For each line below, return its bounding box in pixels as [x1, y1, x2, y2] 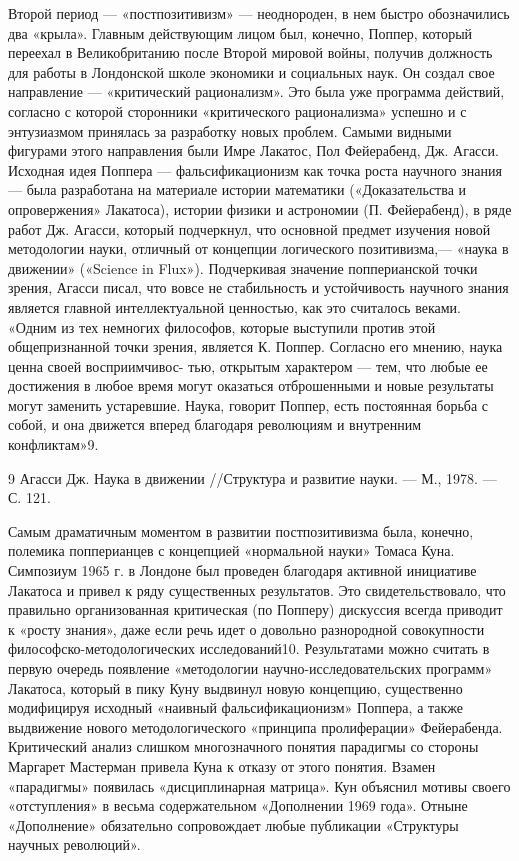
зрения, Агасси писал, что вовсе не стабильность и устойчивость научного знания [8, 277, 509, 298]
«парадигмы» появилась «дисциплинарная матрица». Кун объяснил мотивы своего [8, 775, 511, 796]
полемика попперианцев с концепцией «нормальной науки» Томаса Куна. [8, 540, 455, 561]
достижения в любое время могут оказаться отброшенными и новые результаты [8, 375, 494, 396]
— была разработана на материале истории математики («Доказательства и [8, 179, 467, 200]
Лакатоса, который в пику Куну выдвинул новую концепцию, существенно [8, 677, 463, 698]
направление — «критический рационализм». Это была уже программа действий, [8, 81, 505, 102]
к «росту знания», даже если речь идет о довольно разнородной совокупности [8, 618, 485, 639]
